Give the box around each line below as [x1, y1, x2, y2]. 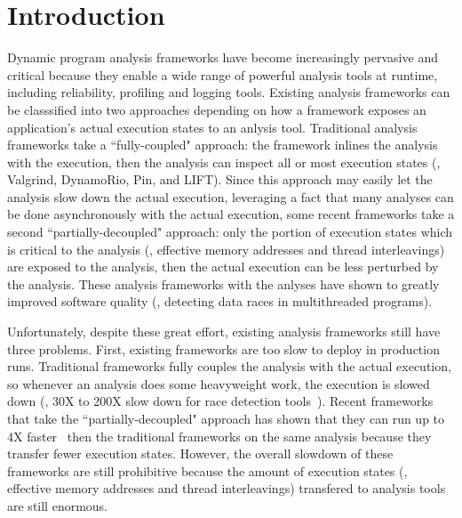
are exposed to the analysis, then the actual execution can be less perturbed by [7, 257, 439, 276]
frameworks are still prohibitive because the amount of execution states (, [7, 461, 408, 480]
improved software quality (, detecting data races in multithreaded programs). [7, 292, 433, 311]
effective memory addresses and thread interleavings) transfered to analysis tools [7, 479, 446, 498]
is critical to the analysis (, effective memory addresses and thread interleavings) [7, 239, 445, 258]
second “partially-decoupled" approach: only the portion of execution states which [7, 223, 453, 241]
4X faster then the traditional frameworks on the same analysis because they [7, 426, 432, 445]
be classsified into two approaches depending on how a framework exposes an [7, 100, 426, 118]
